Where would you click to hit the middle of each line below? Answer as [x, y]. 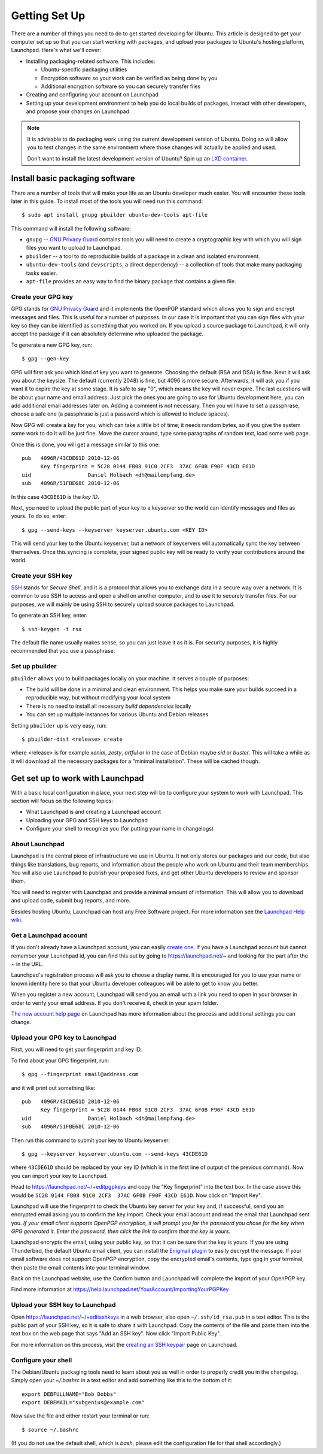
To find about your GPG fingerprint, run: [60, 1061]
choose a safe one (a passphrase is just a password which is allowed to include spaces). [120, 414]
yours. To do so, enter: [39, 516]
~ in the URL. [27, 964]
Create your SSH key [42, 575]
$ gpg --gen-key [45, 359]
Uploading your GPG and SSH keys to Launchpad [87, 820]
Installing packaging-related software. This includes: [91, 61]
